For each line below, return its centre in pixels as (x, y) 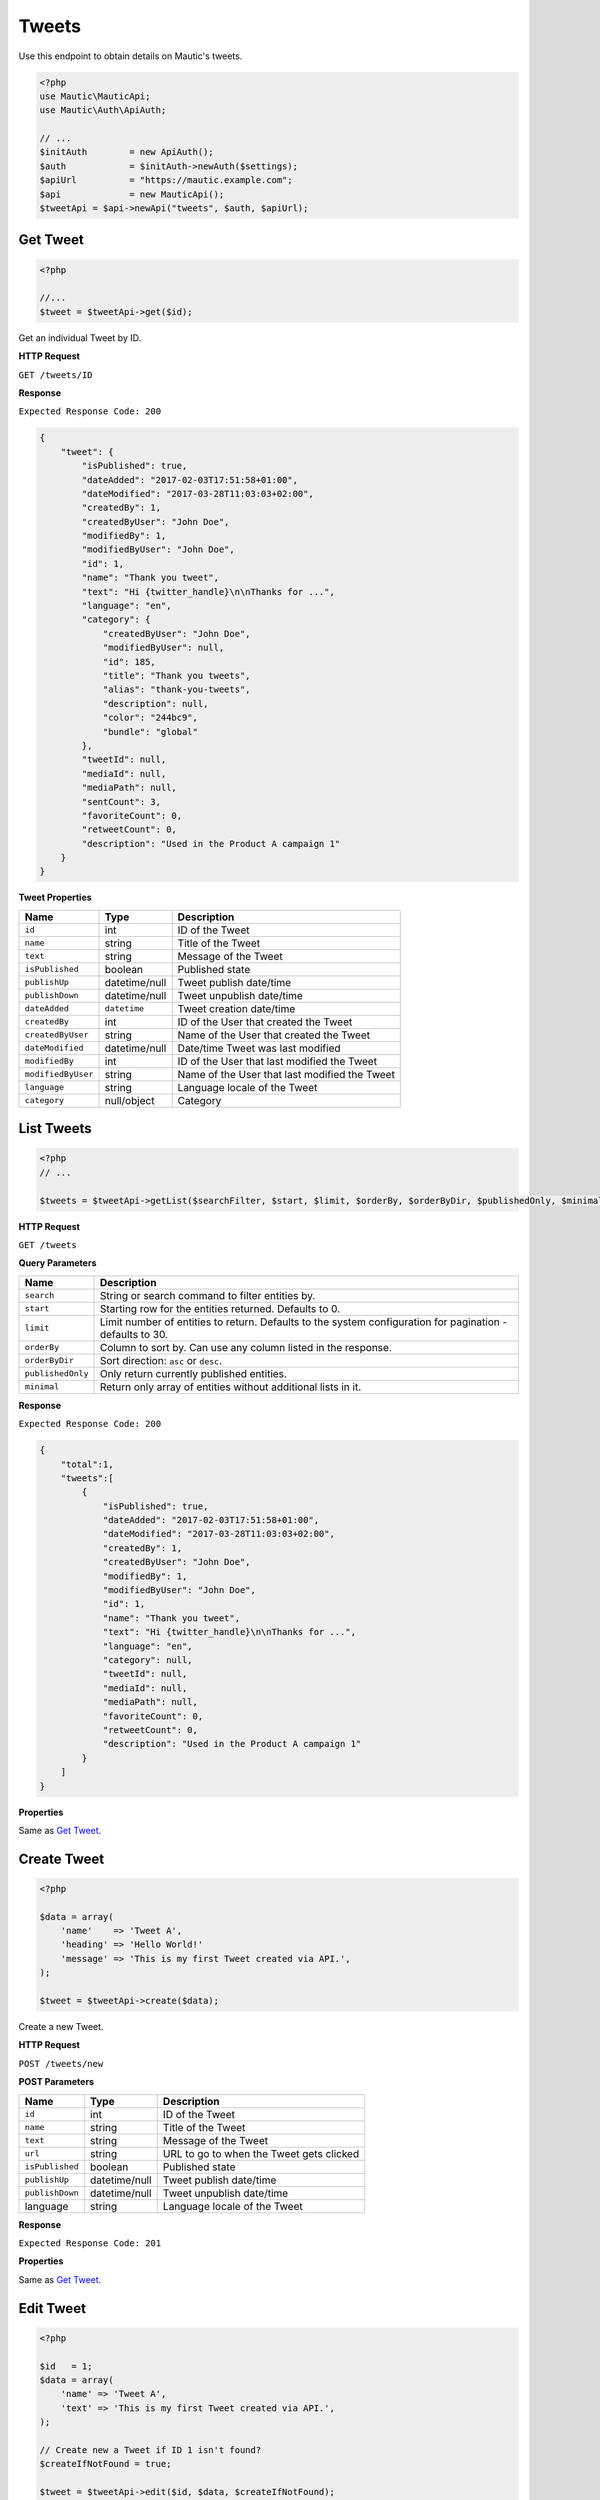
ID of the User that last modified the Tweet (277, 1061)
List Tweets (55, 1128)
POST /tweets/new (61, 2063)
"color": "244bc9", (150, 718)
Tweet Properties (55, 897)
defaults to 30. (134, 1334)
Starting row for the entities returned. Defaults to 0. (220, 1308)
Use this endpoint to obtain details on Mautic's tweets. (130, 56)
